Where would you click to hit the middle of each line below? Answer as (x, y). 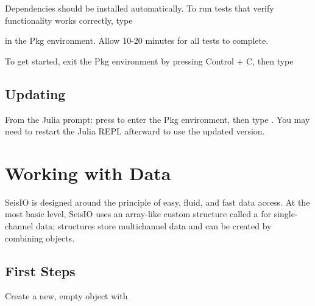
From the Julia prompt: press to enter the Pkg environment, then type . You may (157, 119)
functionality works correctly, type (69, 20)
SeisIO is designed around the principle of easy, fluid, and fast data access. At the (157, 202)
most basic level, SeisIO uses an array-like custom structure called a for (138, 214)
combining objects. (40, 238)
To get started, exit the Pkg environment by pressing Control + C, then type (149, 61)
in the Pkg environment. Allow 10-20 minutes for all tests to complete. (137, 40)
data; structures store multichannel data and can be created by (154, 226)
